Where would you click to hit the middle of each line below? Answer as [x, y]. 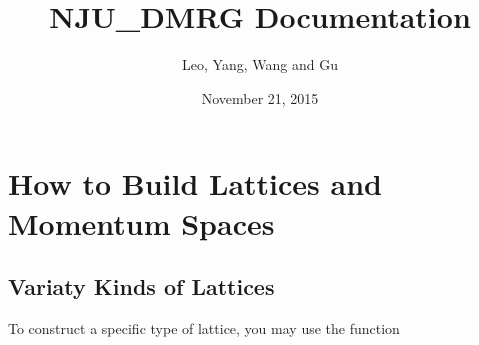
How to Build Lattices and [195, 183]
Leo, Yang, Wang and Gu [260, 64]
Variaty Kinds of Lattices [141, 286]
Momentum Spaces [141, 222]
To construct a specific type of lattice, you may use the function [204, 327]
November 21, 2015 [260, 97]
